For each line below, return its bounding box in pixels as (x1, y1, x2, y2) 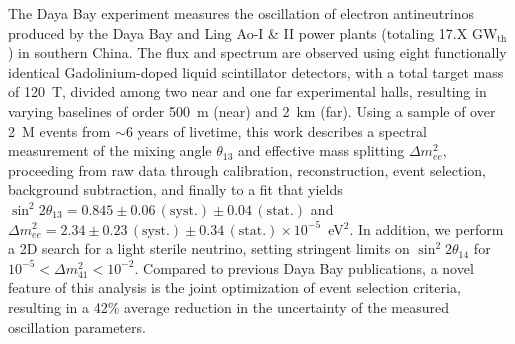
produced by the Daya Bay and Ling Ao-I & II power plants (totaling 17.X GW (8, 22, 498, 43)
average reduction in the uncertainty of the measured (124, 296, 449, 317)
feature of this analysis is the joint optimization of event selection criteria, (8, 277, 461, 298)
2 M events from (8, 120, 111, 141)
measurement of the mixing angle (8, 140, 212, 161)
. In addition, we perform (349, 218, 504, 239)
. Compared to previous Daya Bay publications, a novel (134, 257, 474, 278)
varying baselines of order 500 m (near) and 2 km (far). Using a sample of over (8, 100, 496, 121)
